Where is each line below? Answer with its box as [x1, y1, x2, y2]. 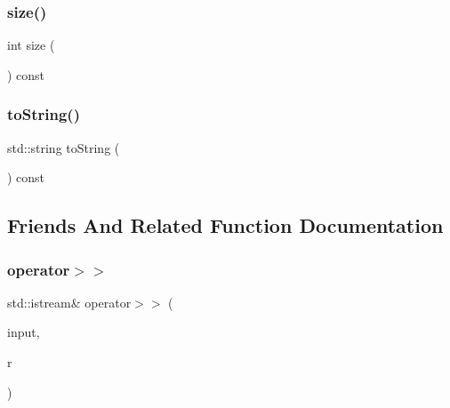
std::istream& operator [7, 292, 132, 311]
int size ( [7, 36, 55, 54]
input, [7, 323, 40, 341]
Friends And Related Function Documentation [7, 212, 444, 239]
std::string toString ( [7, 138, 120, 156]
